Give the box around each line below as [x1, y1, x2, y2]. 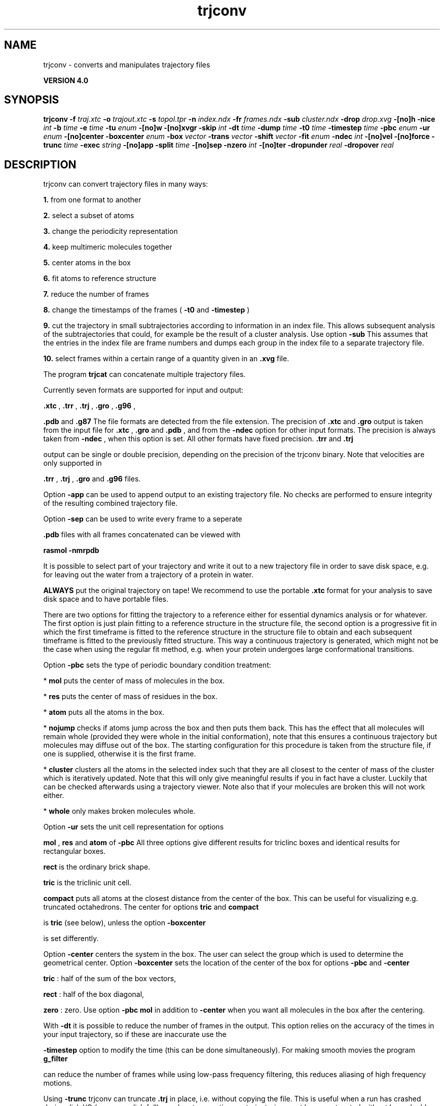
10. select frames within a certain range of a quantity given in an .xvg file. [43, 354, 289, 363]
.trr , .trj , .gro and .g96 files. [43, 474, 141, 483]
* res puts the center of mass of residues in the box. [43, 692, 217, 701]
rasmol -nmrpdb [43, 546, 99, 555]
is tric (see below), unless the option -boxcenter [43, 918, 206, 927]
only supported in [43, 459, 102, 468]
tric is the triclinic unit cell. [43, 878, 132, 887]
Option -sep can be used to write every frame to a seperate [43, 514, 242, 524]
